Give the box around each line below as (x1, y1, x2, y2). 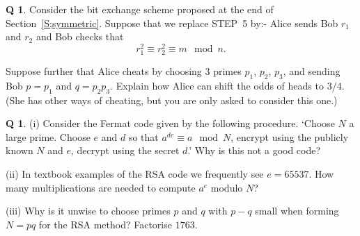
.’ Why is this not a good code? (187, 143, 321, 158)
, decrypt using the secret (71, 143, 180, 158)
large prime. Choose (6, 129, 91, 144)
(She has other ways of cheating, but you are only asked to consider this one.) (6, 92, 338, 107)
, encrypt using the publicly (230, 129, 349, 144)
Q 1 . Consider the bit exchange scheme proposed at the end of (6, 2, 274, 16)
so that (128, 129, 159, 144)
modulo (210, 180, 243, 194)
